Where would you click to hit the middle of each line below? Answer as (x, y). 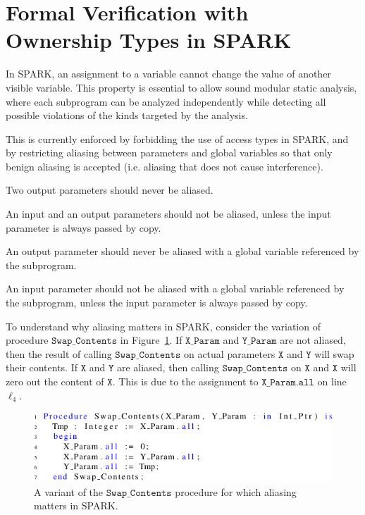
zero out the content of (55, 381)
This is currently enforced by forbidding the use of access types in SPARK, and (177, 138)
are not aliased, (313, 340)
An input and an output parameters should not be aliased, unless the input (168, 214)
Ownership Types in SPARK (149, 40)
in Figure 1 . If (151, 340)
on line (332, 381)
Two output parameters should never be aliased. (110, 190)
